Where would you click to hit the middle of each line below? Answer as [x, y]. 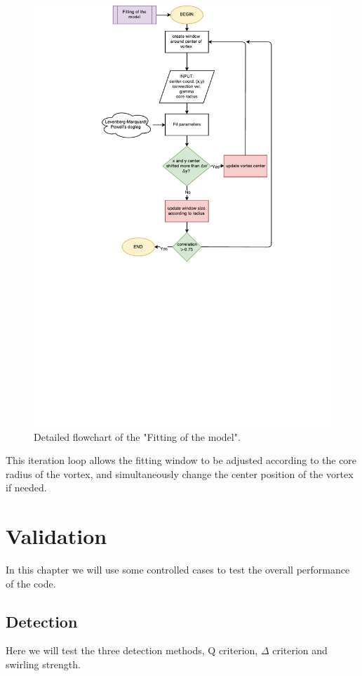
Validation [56, 536]
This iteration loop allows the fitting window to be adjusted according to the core [181, 460]
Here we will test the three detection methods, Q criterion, [132, 650]
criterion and [300, 650]
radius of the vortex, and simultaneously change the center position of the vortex [180, 473]
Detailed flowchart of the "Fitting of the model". [137, 436]
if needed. [26, 488]
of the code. [31, 583]
